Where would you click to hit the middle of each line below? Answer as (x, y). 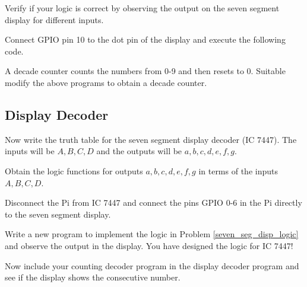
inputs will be (30, 151)
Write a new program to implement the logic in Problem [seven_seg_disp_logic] (152, 234)
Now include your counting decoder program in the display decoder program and (152, 265)
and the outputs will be (139, 151)
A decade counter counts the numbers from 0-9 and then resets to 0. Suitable (145, 71)
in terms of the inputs (238, 170)
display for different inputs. (54, 19)
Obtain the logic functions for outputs (74, 170)
